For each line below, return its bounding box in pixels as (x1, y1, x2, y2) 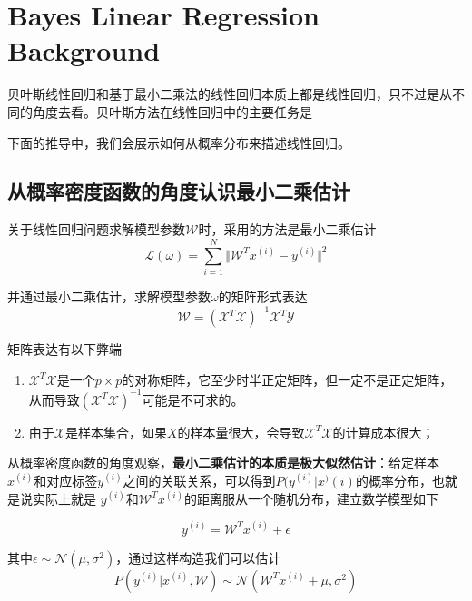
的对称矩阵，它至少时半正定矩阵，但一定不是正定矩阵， (122, 369, 453, 389)
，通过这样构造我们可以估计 (115, 547, 281, 567)
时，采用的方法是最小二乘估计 (198, 220, 377, 239)
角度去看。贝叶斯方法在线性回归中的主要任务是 (32, 102, 312, 121)
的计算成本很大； (332, 422, 435, 441)
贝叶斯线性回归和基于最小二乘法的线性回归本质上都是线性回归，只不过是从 (7, 84, 452, 103)
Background (7, 32, 161, 69)
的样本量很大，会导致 (177, 422, 305, 441)
